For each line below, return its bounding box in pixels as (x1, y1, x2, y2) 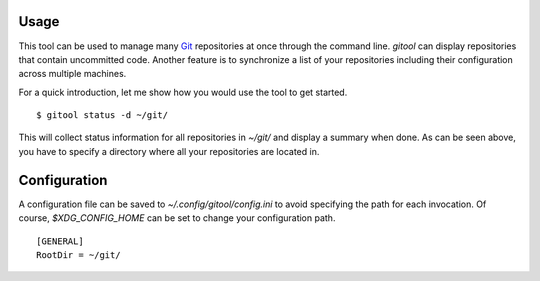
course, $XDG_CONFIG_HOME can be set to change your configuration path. (18, 212, 336, 224)
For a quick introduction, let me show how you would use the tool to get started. (18, 86, 348, 98)
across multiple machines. (18, 68, 127, 80)
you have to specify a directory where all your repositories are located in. (18, 145, 320, 157)
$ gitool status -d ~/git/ (36, 110, 169, 121)
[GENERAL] (36, 235, 84, 247)
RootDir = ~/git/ (36, 249, 121, 260)
